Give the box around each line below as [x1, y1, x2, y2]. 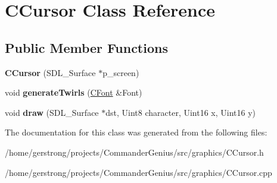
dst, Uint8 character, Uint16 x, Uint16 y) [105, 106, 256, 118]
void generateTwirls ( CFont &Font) [5, 86, 142, 99]
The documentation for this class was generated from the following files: [5, 126, 267, 138]
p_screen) [102, 66, 139, 78]
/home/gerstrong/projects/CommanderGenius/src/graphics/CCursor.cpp [5, 166, 272, 178]
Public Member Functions [5, 38, 168, 56]
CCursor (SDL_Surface [5, 66, 96, 78]
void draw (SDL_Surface [5, 106, 99, 118]
